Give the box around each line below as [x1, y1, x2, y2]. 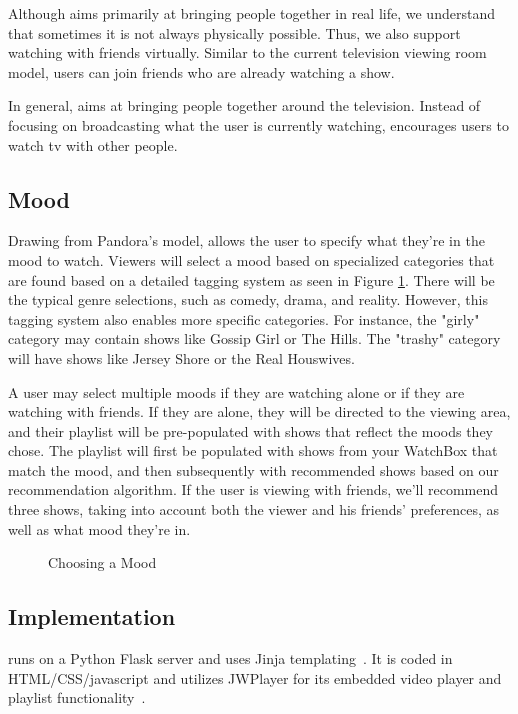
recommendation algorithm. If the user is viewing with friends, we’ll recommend [8, 479, 499, 500]
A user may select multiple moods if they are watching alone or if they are [8, 381, 465, 402]
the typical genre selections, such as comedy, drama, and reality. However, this [8, 289, 489, 310]
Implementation [8, 601, 176, 632]
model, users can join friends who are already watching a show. [8, 61, 395, 82]
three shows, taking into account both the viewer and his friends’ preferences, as [8, 499, 500, 520]
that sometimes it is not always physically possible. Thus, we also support [8, 22, 461, 43]
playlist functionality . [8, 687, 146, 708]
